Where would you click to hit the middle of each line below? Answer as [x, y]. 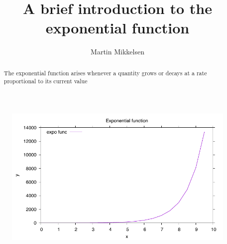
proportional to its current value [46, 81]
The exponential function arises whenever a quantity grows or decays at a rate [105, 73]
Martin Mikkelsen [117, 52]
